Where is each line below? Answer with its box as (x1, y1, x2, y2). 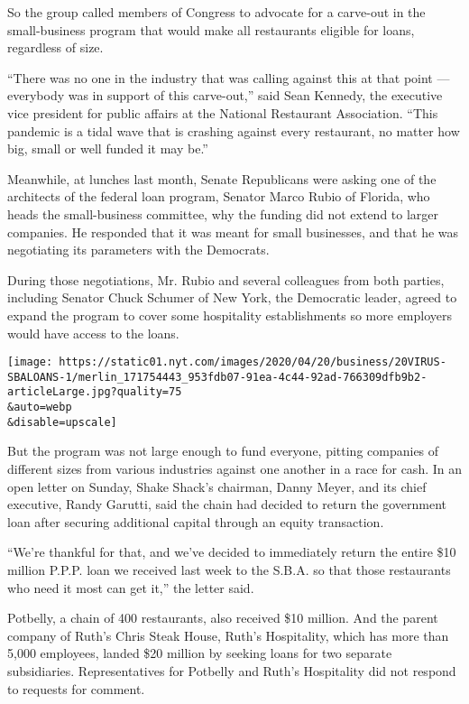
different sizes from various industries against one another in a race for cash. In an (7, 459, 463, 477)
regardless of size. (7, 38, 104, 57)
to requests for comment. (7, 679, 145, 698)
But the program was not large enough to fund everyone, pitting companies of (7, 441, 439, 460)
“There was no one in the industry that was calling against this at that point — (7, 68, 450, 87)
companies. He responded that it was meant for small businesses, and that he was (7, 222, 459, 241)
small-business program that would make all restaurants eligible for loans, (7, 20, 415, 39)
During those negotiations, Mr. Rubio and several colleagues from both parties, (7, 270, 445, 289)
